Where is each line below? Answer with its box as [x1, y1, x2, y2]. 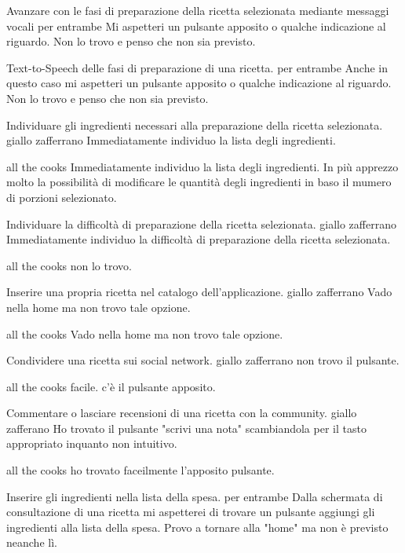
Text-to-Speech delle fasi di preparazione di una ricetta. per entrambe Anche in [6, 59, 388, 75]
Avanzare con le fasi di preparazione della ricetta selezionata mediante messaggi [6, 2, 389, 18]
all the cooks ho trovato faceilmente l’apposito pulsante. [6, 462, 275, 478]
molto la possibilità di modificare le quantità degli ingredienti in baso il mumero [6, 174, 392, 190]
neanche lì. [6, 534, 57, 551]
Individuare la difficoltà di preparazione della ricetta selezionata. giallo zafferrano [6, 215, 396, 232]
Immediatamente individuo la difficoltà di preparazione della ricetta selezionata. [6, 231, 391, 247]
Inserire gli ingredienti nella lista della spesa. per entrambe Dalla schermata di [6, 488, 383, 504]
